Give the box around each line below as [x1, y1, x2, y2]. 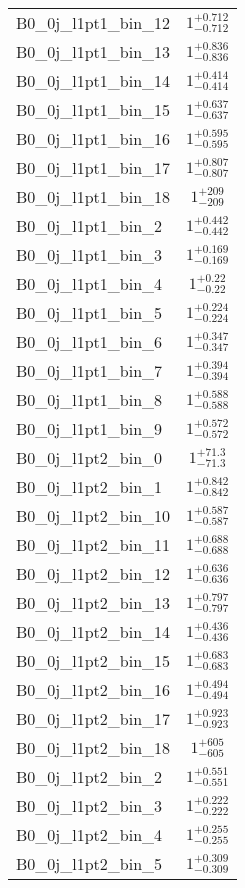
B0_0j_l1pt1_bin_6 [16, 330, 163, 353]
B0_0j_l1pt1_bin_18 [16, 185, 171, 208]
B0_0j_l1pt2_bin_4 [16, 823, 163, 846]
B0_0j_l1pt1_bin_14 [16, 69, 171, 92]
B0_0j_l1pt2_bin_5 [16, 852, 163, 875]
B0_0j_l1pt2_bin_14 [16, 620, 171, 643]
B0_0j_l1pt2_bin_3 [16, 794, 163, 817]
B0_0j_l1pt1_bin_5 [16, 301, 163, 324]
